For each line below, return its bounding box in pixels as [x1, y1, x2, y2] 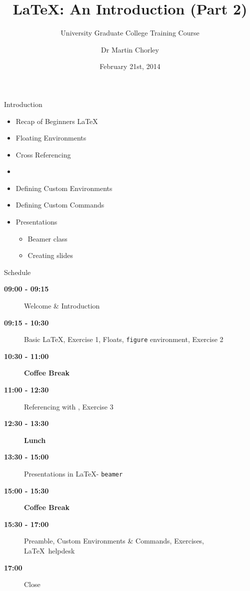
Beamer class [27, 233, 67, 243]
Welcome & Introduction [24, 300, 100, 311]
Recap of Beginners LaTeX [15, 115, 98, 126]
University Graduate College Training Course [60, 27, 199, 38]
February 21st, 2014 [99, 61, 160, 71]
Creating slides [27, 250, 73, 260]
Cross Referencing [15, 149, 71, 159]
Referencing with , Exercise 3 [24, 401, 113, 411]
